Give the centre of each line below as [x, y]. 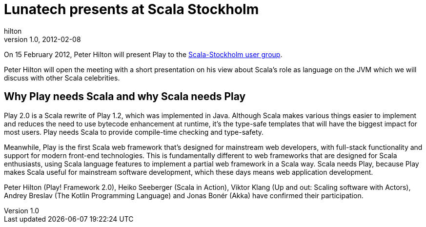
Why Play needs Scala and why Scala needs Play [125, 97]
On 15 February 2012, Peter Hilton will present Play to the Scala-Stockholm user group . [143, 54]
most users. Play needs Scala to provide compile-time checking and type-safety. [134, 132]
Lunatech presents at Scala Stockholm [132, 9]
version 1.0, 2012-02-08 [42, 39]
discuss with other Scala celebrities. [62, 78]
